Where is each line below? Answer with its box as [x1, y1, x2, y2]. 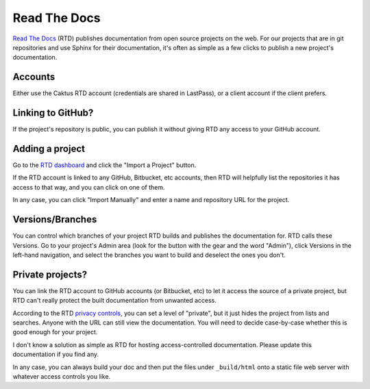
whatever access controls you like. [12, 372, 111, 380]
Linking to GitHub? [12, 107, 94, 119]
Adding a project [12, 142, 86, 154]
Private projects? [12, 268, 88, 280]
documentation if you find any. [12, 350, 99, 359]
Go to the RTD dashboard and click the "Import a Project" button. [12, 161, 197, 169]
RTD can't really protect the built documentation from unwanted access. [12, 297, 217, 305]
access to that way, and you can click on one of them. [12, 183, 165, 191]
